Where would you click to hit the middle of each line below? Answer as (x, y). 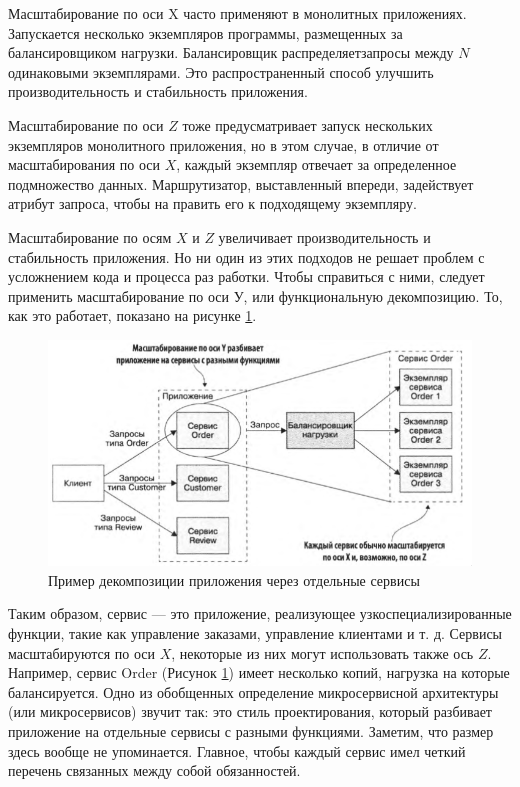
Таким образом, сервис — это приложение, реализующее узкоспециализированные (260, 613)
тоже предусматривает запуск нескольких (307, 124)
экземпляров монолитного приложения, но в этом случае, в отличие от (223, 144)
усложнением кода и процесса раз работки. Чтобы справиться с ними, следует (246, 276)
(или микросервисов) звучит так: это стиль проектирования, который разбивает (250, 711)
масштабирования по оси (84, 164)
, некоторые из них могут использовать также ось (322, 652)
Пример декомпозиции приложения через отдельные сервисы (234, 579)
